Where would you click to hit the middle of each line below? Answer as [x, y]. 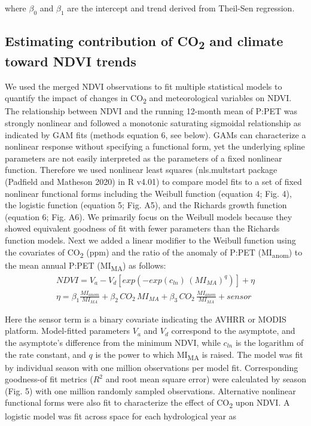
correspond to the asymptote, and [233, 331]
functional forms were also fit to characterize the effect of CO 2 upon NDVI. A [147, 403]
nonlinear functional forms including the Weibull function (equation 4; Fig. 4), [148, 193]
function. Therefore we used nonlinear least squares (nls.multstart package [141, 170]
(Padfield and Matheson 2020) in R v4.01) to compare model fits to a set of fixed [153, 181]
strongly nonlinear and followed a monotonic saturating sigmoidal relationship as [153, 123]
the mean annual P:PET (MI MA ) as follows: [86, 266]
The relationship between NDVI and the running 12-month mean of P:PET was [151, 111]
